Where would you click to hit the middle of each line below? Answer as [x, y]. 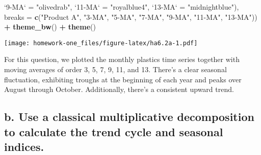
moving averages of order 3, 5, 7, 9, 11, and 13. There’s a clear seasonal [115, 69]
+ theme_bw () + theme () [50, 27]
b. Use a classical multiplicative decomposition [129, 117]
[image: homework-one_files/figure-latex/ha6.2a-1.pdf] [101, 43]
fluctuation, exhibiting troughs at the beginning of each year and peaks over [123, 79]
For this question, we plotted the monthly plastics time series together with [122, 59]
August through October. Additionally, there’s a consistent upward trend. [119, 89]
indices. [24, 146]
